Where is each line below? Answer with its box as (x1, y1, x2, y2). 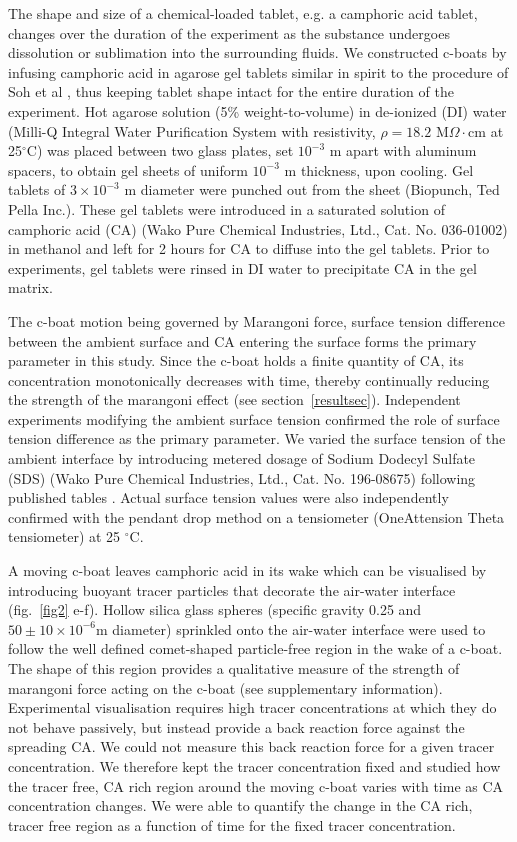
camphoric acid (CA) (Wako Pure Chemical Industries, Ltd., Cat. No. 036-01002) (8, 218, 508, 239)
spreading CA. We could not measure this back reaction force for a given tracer (8, 736, 495, 757)
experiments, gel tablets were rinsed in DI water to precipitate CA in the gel (8, 257, 477, 278)
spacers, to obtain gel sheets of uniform (8, 159, 248, 180)
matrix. (8, 277, 53, 298)
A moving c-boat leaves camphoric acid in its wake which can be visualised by (8, 560, 487, 581)
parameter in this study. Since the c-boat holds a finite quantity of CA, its (8, 350, 464, 371)
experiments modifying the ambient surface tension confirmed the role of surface (8, 408, 500, 429)
